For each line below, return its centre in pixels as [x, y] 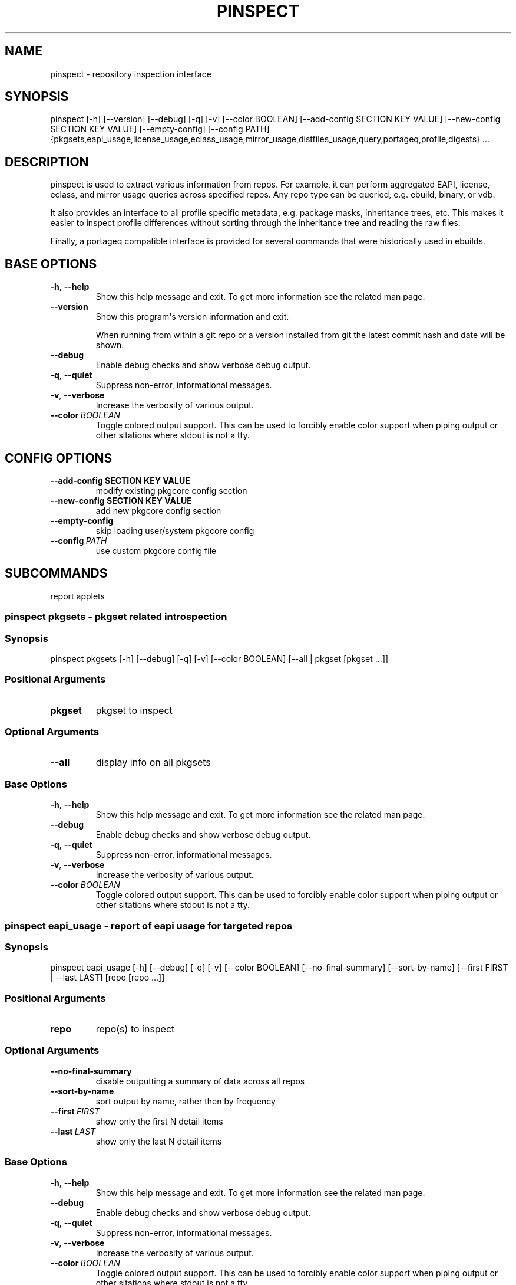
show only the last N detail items [159, 1141]
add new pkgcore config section [158, 510]
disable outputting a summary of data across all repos [200, 1081]
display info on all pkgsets [153, 763]
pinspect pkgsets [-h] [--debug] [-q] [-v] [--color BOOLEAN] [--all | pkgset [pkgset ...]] [219, 658]
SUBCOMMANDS [56, 573]
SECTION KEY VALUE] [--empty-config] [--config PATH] [160, 129]
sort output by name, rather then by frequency [186, 1101]
